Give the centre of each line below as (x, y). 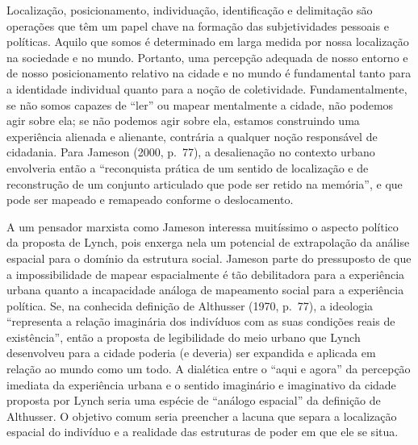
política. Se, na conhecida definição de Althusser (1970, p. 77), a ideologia (190, 305)
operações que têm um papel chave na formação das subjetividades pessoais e (198, 25)
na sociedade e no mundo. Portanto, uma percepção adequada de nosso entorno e (207, 57)
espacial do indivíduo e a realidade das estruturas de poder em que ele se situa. (203, 432)
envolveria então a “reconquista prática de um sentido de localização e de (188, 167)
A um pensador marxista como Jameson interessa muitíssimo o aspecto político (203, 226)
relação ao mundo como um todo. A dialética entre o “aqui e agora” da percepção (209, 369)
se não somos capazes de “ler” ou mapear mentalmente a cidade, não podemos (200, 104)
